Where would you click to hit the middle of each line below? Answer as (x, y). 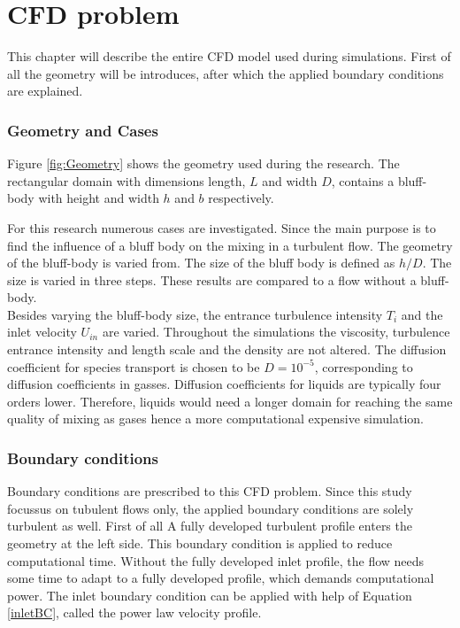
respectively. (241, 198)
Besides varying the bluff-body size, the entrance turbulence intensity (195, 314)
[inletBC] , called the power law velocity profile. (134, 612)
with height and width (99, 198)
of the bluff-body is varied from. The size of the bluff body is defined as (201, 263)
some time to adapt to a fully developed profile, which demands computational (221, 578)
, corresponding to (364, 366)
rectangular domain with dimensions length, (126, 180)
